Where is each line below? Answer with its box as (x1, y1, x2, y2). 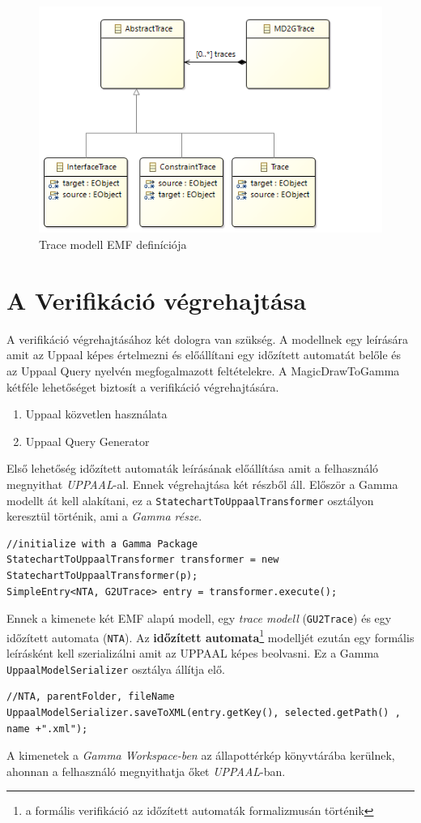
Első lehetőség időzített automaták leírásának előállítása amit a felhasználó (6, 460, 379, 477)
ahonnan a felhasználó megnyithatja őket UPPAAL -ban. (6, 762, 286, 779)
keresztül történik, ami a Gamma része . (6, 508, 202, 525)
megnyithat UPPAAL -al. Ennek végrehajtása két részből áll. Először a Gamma (6, 475, 398, 492)
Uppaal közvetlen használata (25, 405, 168, 422)
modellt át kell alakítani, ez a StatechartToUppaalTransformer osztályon (6, 491, 374, 508)
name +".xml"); (6, 722, 88, 735)
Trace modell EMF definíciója (39, 236, 187, 253)
